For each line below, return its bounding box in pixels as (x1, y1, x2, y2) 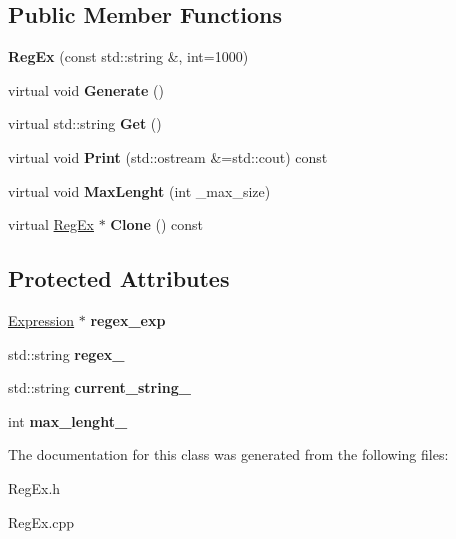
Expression (8, 309, 75, 330)
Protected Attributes (8, 263, 230, 294)
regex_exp (90, 309, 166, 330)
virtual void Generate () (8, 79, 164, 100)
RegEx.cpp (8, 511, 75, 532)
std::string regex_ (8, 343, 125, 364)
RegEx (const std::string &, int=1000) (8, 46, 249, 67)
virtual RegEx (8, 214, 95, 235)
